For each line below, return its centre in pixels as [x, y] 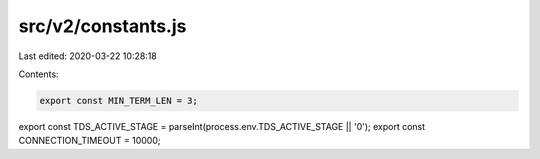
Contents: [38, 74]
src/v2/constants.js [102, 26]
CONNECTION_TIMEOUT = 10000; [89, 141]
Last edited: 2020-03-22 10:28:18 [87, 56]
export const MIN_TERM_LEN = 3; [119, 100]
